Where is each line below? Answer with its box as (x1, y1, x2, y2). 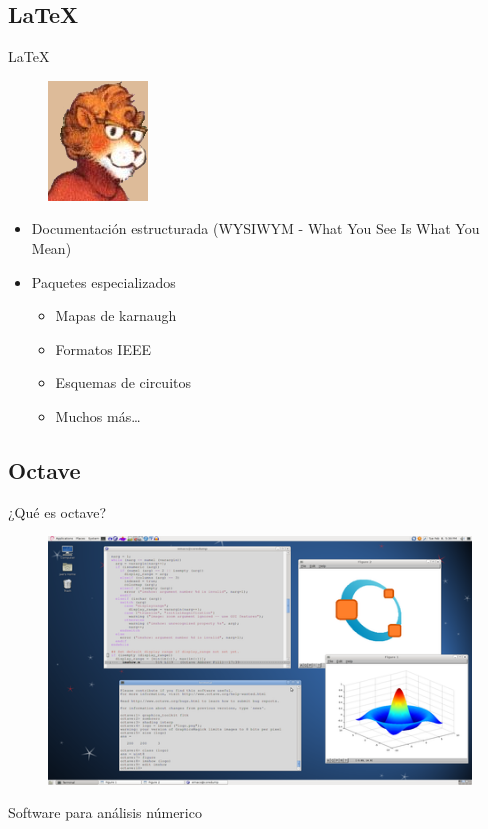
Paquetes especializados (31, 271, 176, 292)
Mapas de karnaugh (55, 305, 177, 326)
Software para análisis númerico (8, 802, 202, 823)
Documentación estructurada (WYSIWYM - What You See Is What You (31, 218, 480, 239)
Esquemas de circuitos (55, 372, 191, 393)
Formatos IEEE (55, 338, 152, 359)
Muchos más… (55, 405, 141, 426)
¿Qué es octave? (8, 501, 107, 522)
